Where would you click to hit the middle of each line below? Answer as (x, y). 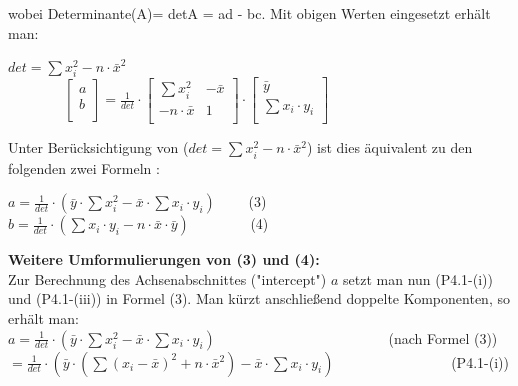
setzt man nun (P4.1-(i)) (418, 278)
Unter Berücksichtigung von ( (98, 147)
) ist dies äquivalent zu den (389, 147)
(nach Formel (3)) (443, 337)
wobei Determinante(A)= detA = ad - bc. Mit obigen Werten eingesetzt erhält (249, 13)
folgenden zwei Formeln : (84, 167)
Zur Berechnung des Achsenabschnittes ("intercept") (167, 278)
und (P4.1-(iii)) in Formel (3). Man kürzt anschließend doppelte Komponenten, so (259, 298)
